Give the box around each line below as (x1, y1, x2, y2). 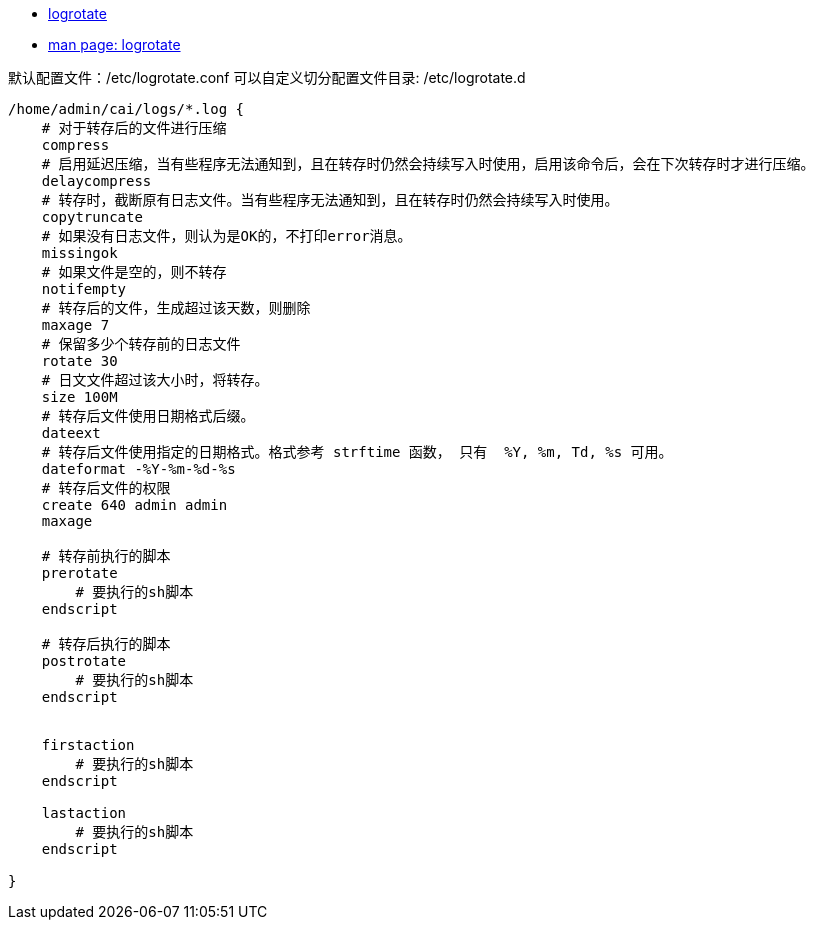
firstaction (41, 737, 135, 753)
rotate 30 (41, 353, 118, 369)
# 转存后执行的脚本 (41, 636, 171, 652)
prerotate (41, 565, 118, 581)
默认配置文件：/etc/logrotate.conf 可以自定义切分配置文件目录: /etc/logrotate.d (8, 69, 526, 86)
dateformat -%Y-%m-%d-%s (41, 461, 236, 477)
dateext (41, 425, 101, 441)
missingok (41, 245, 118, 261)
